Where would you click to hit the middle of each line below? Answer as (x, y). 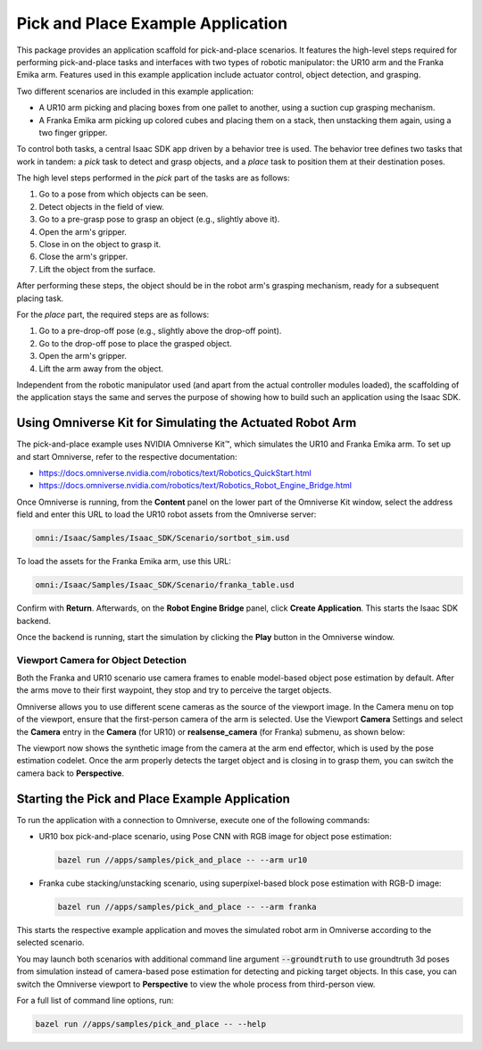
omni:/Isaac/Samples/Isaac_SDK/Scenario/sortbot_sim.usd (162, 538)
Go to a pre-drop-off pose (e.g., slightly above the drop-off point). (160, 331)
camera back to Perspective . (71, 773)
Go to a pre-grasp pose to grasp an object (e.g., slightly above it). (159, 220)
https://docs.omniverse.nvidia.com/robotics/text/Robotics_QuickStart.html (175, 473)
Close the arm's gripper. (83, 257)
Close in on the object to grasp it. (100, 245)
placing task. (40, 298)
